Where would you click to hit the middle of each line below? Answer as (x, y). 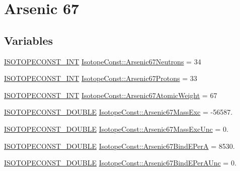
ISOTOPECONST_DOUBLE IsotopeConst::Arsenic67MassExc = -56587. (118, 112)
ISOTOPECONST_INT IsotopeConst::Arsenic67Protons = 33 (101, 78)
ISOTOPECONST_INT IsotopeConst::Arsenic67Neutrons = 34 (103, 61)
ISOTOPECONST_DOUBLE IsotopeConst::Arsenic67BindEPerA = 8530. (119, 146)
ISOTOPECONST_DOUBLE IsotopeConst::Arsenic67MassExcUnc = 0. (116, 129)
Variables (29, 40)
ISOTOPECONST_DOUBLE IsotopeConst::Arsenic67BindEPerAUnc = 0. (120, 163)
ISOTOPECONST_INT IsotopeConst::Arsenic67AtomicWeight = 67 (111, 95)
